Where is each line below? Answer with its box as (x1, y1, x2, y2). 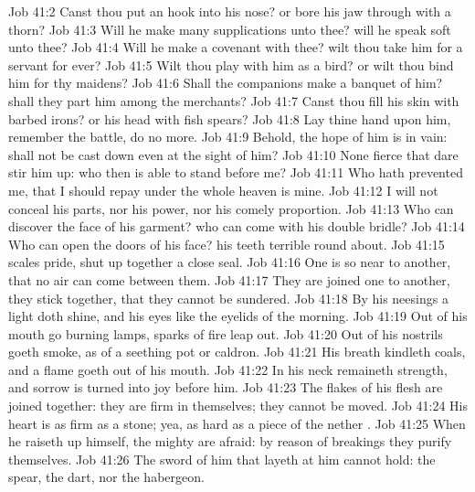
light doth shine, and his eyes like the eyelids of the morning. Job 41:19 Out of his (8, 306, 468, 326)
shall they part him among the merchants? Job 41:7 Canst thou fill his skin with (8, 91, 459, 110)
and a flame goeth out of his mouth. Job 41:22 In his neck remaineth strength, (8, 359, 448, 379)
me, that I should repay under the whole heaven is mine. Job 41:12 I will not (8, 180, 438, 199)
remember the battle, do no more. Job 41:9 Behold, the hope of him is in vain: (8, 127, 448, 146)
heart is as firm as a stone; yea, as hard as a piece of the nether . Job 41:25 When (8, 413, 466, 433)
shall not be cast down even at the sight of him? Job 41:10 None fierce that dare (8, 144, 459, 164)
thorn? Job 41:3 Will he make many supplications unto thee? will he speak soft (8, 19, 451, 38)
